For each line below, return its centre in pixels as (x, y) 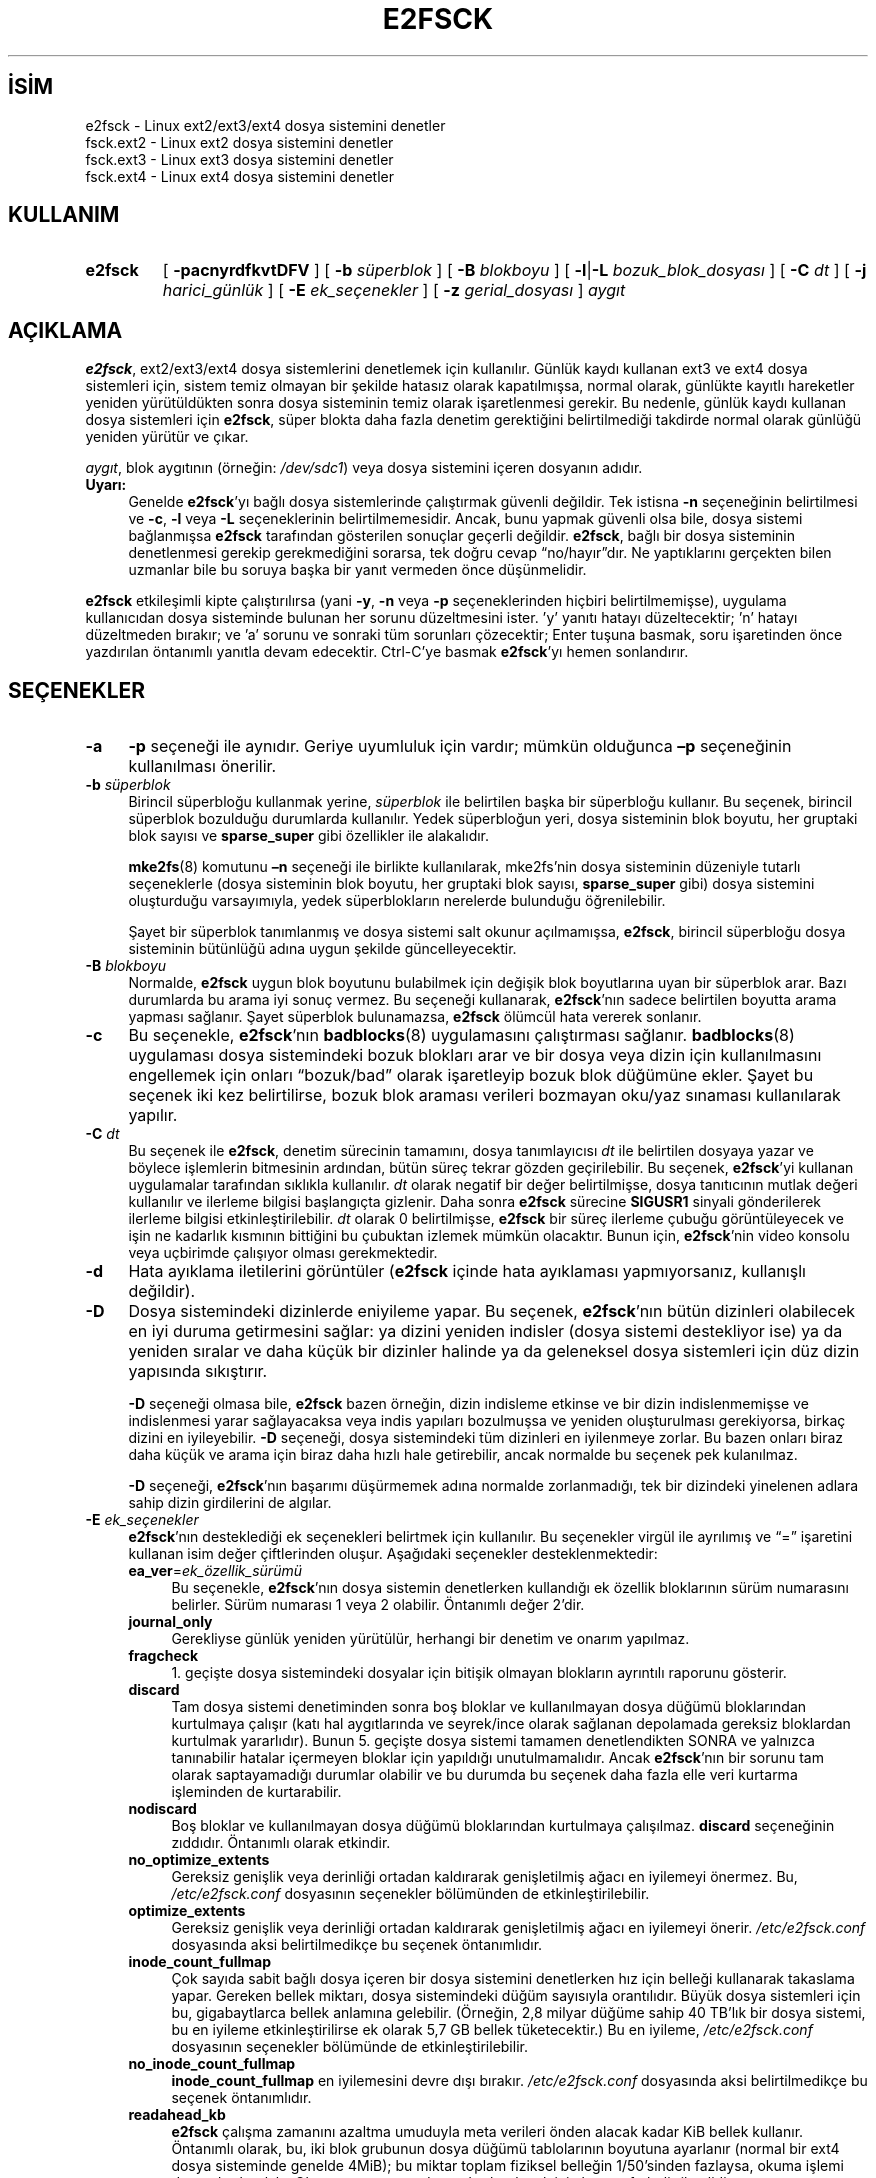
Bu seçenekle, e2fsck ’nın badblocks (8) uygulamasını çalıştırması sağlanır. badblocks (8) (461, 1035)
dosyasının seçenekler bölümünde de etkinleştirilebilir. (349, 2047)
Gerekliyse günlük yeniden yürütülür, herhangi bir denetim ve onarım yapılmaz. (430, 1639)
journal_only (170, 1622)
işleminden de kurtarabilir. (256, 1792)
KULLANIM (64, 215)
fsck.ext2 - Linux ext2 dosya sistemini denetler (239, 142)
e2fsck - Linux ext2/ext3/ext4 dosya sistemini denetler (265, 125)
